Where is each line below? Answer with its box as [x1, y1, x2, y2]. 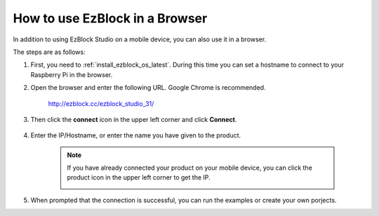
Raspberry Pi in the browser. [30, 70, 113, 79]
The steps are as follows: [13, 48, 86, 56]
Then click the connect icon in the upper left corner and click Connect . [30, 115, 237, 123]
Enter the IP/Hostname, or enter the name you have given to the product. [30, 131, 241, 140]
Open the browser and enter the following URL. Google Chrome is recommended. [30, 83, 266, 92]
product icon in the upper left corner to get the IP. [67, 173, 211, 182]
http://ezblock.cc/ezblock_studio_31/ [48, 99, 154, 108]
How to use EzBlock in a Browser [13, 11, 208, 26]
